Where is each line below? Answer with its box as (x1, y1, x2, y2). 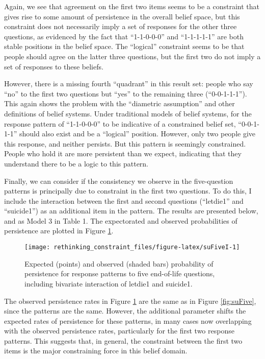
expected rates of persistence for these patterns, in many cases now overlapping (4, 315, 252, 326)
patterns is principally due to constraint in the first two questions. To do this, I (4, 185, 252, 196)
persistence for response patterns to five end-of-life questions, (24, 268, 215, 279)
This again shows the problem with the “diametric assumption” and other (4, 98, 235, 109)
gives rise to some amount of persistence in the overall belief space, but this (4, 11, 240, 21)
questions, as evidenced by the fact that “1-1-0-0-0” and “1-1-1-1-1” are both (4, 31, 244, 41)
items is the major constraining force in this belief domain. (4, 345, 188, 356)
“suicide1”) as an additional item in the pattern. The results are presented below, (4, 205, 258, 216)
